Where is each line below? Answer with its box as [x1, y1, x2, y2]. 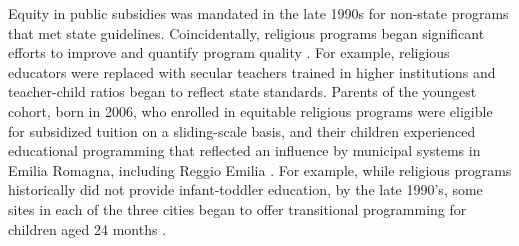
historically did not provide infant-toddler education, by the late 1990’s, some [8, 179, 483, 200]
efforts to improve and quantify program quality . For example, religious [8, 42, 450, 63]
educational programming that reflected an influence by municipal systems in [8, 140, 481, 161]
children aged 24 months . [8, 218, 167, 239]
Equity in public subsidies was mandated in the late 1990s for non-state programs [8, 3, 509, 23]
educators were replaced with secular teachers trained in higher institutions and [8, 61, 496, 82]
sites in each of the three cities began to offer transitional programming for [8, 198, 467, 219]
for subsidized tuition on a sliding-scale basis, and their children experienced [8, 120, 476, 141]
